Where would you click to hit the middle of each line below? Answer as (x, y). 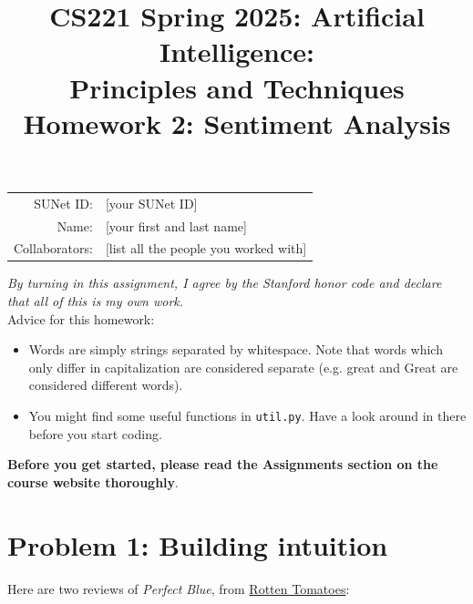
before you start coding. (95, 433)
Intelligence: (237, 51)
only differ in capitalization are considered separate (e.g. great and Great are (243, 367)
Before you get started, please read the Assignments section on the (223, 464)
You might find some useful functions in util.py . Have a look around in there (247, 416)
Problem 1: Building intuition (198, 544)
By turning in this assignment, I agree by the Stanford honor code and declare (225, 283)
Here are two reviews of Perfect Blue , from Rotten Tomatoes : (179, 588)
